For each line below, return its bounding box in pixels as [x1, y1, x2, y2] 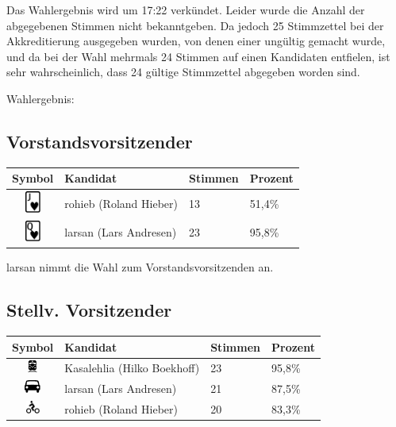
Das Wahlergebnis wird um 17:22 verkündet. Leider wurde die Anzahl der [6, 2, 365, 17]
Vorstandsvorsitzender [6, 129, 193, 153]
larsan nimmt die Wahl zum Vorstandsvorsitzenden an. [6, 259, 274, 275]
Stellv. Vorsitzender [6, 298, 172, 322]
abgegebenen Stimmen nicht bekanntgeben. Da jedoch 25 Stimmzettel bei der [6, 17, 384, 33]
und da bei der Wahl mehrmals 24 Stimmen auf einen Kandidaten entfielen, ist [6, 48, 390, 64]
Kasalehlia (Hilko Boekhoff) [64, 360, 200, 375]
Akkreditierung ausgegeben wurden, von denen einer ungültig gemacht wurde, [6, 33, 386, 49]
